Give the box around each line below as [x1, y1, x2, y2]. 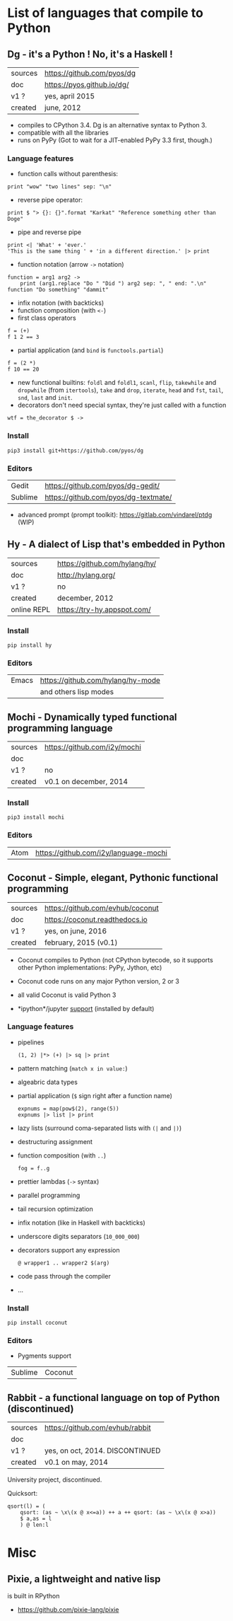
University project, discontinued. [7, 1475, 102, 1484]
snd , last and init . [17, 393, 73, 402]
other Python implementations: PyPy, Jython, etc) [17, 963, 162, 971]
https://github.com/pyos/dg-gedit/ [44, 480, 160, 490]
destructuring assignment [17, 1137, 93, 1146]
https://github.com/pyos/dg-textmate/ [44, 492, 172, 502]
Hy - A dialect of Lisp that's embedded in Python [7, 538, 226, 550]
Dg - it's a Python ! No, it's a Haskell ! [7, 48, 173, 60]
